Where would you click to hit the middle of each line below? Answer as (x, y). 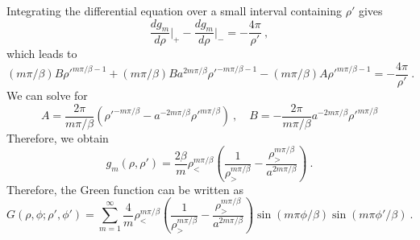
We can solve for (47, 95)
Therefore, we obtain (58, 137)
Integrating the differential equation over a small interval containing (174, 10)
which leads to (42, 54)
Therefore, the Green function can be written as (125, 189)
